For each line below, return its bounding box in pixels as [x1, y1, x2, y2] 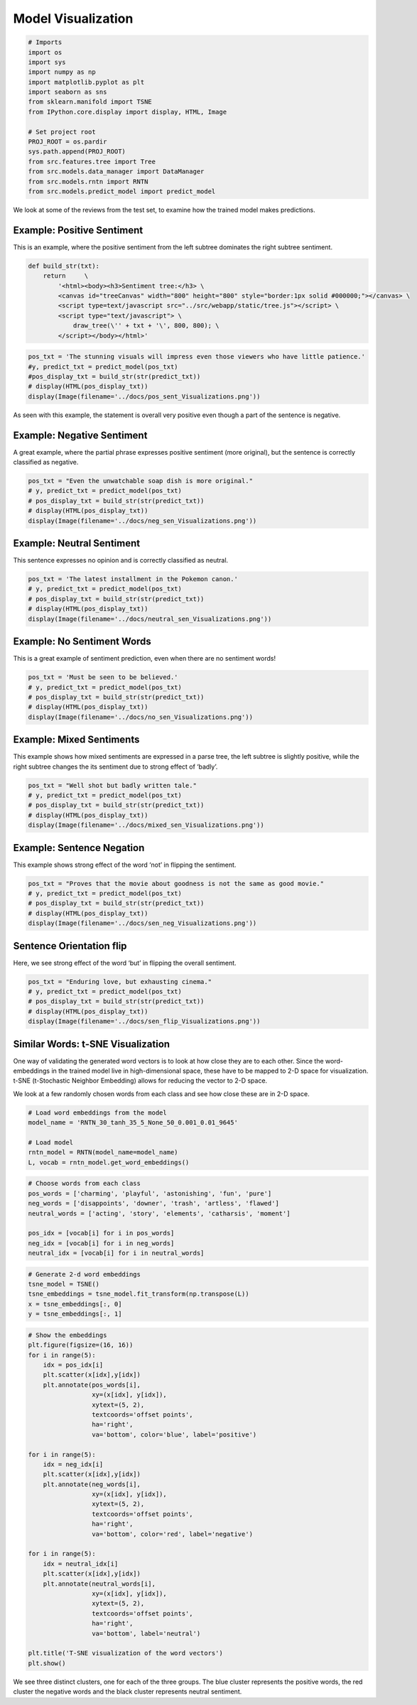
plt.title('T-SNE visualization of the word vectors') [28, 1649, 223, 1657]
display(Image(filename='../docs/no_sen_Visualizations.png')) [28, 713, 254, 721]
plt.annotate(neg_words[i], [43, 1480, 141, 1488]
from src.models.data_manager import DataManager [28, 168, 205, 175]
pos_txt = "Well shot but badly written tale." [28, 781, 197, 789]
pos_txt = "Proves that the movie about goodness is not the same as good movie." [28, 879, 325, 887]
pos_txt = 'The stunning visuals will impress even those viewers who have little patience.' [28, 352, 366, 361]
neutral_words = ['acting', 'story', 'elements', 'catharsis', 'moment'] [28, 1209, 291, 1218]
